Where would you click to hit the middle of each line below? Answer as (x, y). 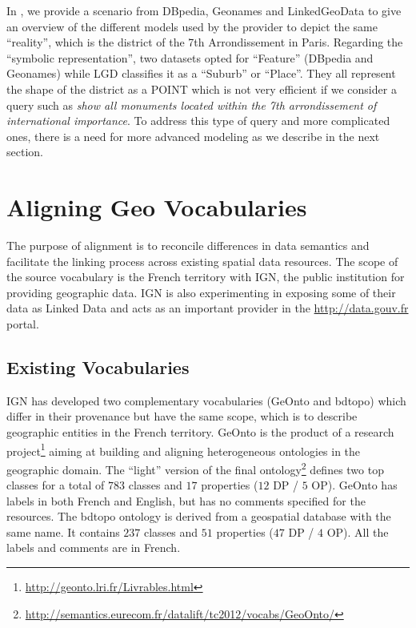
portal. (23, 324)
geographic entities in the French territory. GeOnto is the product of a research (200, 432)
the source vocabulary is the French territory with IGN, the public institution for (206, 277)
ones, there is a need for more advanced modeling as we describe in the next (193, 136)
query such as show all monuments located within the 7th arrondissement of (192, 105)
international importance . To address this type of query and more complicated (198, 121)
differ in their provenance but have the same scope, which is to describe (182, 416)
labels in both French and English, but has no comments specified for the (186, 500)
